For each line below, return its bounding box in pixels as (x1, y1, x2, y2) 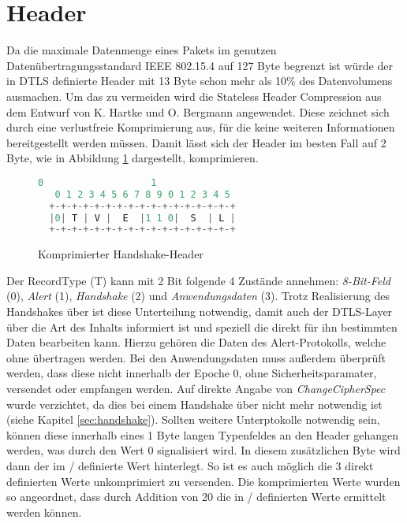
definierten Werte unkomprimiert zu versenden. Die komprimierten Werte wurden (6, 473, 401, 489)
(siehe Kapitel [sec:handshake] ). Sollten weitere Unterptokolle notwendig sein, (6, 411, 380, 428)
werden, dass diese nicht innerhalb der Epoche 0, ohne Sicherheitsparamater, (6, 365, 377, 381)
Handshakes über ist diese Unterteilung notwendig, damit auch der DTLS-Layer (6, 303, 393, 320)
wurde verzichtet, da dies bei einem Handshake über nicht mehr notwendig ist (6, 395, 383, 412)
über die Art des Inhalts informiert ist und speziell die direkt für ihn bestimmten (6, 318, 398, 335)
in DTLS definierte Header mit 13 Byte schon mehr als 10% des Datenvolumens (6, 72, 393, 89)
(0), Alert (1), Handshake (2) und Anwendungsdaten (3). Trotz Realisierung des (6, 287, 390, 304)
